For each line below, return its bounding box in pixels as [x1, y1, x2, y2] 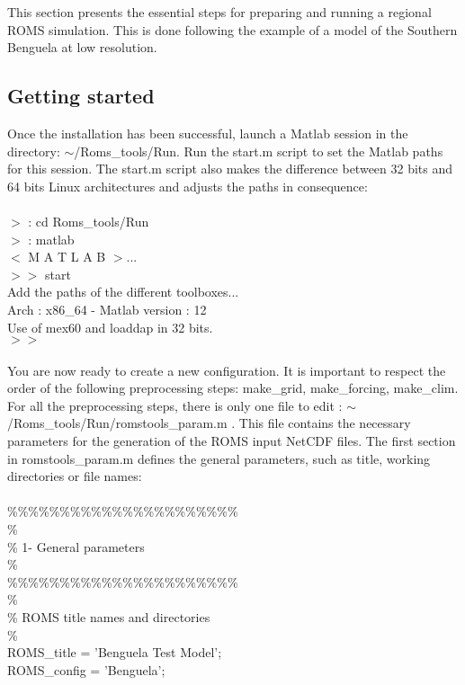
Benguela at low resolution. [7, 38, 157, 57]
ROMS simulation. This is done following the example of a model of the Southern [7, 20, 458, 39]
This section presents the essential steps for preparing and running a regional [7, 3, 432, 21]
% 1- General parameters [7, 537, 145, 556]
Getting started [7, 82, 155, 110]
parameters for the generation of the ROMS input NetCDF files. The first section [7, 431, 456, 450]
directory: [7, 141, 60, 160]
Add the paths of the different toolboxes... [7, 282, 239, 301]
